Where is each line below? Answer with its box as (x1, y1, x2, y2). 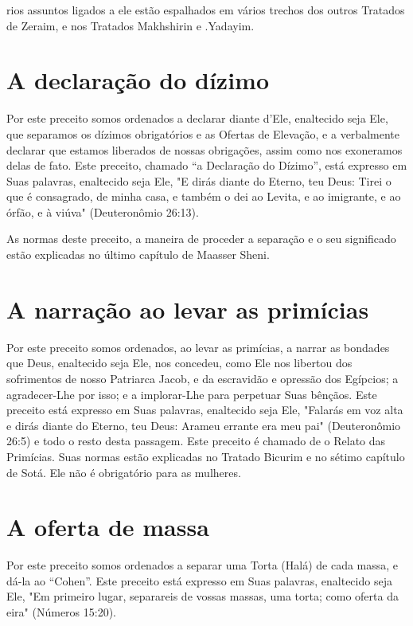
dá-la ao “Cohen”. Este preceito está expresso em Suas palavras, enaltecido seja (6, 572, 392, 589)
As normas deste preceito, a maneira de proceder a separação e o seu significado (6, 230, 396, 247)
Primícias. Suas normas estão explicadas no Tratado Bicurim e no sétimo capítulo (6, 448, 405, 464)
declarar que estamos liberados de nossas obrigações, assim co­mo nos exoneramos (6, 141, 403, 158)
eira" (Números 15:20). (6, 604, 116, 620)
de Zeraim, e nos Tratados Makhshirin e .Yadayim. (6, 17, 255, 33)
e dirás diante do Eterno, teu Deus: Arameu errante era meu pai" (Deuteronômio (6, 417, 401, 433)
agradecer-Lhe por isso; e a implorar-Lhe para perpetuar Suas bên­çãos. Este (6, 385, 377, 402)
